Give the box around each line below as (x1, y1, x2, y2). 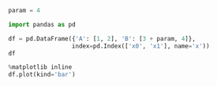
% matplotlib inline (8, 63, 73, 71)
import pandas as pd (8, 20, 77, 28)
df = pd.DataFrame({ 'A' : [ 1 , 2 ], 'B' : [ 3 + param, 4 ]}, (8, 34, 196, 42)
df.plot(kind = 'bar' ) (8, 70, 77, 79)
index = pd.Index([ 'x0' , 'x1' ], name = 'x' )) (71, 42, 211, 50)
